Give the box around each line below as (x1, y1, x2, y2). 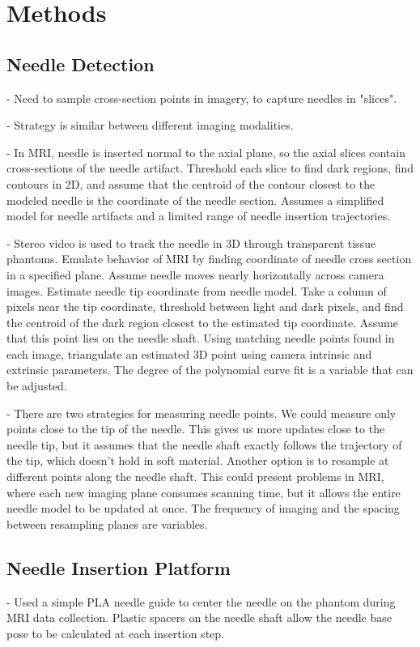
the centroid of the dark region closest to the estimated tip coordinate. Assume (6, 313, 398, 330)
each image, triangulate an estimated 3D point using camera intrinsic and (6, 345, 372, 362)
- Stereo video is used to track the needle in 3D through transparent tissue (6, 234, 376, 251)
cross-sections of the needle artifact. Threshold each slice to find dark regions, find (6, 160, 414, 177)
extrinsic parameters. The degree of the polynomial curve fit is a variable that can (6, 361, 414, 378)
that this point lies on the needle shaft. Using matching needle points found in (6, 330, 395, 347)
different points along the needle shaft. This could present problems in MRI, (6, 468, 384, 485)
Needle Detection (6, 51, 155, 76)
